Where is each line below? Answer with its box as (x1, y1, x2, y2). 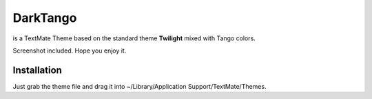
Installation (12, 64, 62, 76)
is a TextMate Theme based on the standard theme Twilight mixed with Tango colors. (12, 34, 256, 42)
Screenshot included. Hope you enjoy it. (12, 46, 127, 55)
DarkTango (12, 10, 77, 25)
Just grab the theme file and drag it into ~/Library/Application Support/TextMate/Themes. (12, 82, 267, 90)
